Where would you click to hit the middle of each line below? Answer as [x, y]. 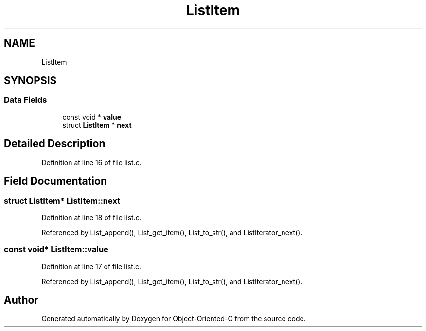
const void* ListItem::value [56, 250]
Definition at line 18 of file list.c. [91, 217]
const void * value [92, 117]
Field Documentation [55, 181]
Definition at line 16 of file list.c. [91, 162]
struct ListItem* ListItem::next [62, 200]
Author [21, 300]
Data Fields [26, 100]
